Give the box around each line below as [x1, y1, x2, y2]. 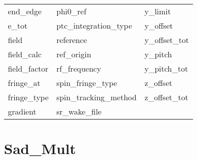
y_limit [144, 5, 171, 17]
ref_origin [56, 48, 91, 60]
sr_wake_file [56, 106, 102, 117]
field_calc [8, 48, 42, 60]
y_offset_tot [144, 34, 189, 45]
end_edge [8, 5, 42, 17]
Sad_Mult [4, 138, 76, 159]
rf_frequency [56, 63, 101, 74]
